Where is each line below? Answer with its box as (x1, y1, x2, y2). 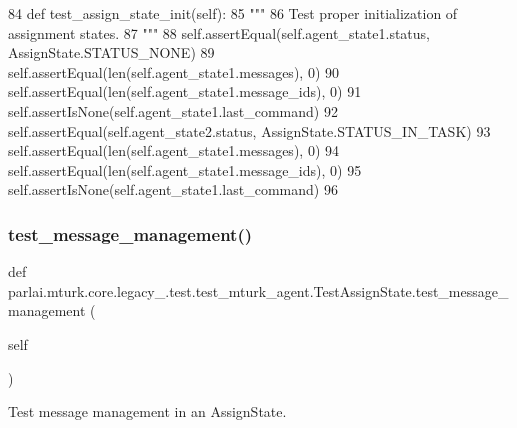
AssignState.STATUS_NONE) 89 (8, 42, 215, 63)
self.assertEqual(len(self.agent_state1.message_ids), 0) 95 (8, 159, 362, 180)
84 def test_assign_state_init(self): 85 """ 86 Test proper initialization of (8, 3, 458, 23)
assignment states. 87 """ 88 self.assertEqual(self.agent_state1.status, (8, 22, 430, 43)
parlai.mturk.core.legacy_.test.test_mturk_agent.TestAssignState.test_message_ (8, 280, 509, 301)
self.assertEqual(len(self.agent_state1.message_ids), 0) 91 (8, 81, 362, 102)
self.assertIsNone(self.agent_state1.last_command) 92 (8, 100, 338, 121)
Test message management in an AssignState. (8, 401, 287, 422)
